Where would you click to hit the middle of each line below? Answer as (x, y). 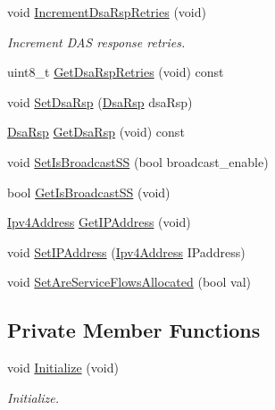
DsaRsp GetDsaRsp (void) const (96, 132)
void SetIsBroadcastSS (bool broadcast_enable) (138, 161)
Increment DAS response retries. (96, 42)
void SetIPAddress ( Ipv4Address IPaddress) (126, 251)
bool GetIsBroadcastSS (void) (89, 192)
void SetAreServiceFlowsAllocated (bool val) (129, 282)
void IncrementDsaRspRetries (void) (107, 12)
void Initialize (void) (63, 368)
